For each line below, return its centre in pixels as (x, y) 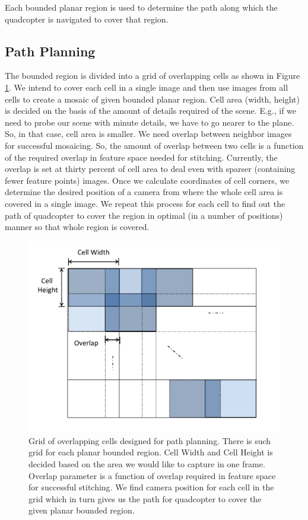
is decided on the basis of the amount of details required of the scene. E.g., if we (151, 111)
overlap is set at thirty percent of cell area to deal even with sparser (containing (150, 169)
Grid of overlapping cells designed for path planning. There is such (150, 440)
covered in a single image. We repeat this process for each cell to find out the (145, 203)
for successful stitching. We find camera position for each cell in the (151, 487)
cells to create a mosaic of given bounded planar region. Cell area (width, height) (152, 99)
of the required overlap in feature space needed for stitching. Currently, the (141, 157)
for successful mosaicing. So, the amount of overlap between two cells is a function (154, 145)
